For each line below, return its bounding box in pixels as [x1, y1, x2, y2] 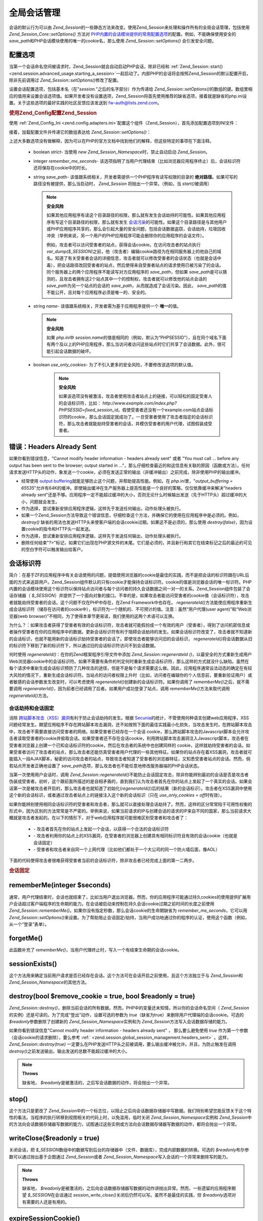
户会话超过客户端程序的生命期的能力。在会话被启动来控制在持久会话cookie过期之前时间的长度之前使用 [9, 901, 215, 906]
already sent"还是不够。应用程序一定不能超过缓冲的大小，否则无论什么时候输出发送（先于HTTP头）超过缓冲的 [21, 492, 243, 498]
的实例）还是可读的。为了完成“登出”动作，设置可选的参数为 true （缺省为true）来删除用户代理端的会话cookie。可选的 [9, 1011, 244, 1018]
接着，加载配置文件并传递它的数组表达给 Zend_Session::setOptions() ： [9, 129, 151, 135]
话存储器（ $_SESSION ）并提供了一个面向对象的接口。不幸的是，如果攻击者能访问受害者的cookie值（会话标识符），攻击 [9, 592, 249, 598]
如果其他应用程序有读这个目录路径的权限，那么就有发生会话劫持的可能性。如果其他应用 [46, 212, 222, 218]
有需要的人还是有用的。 [22, 1199, 69, 1205]
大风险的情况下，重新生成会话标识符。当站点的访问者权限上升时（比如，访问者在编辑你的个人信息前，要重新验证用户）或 [9, 672, 252, 678]
